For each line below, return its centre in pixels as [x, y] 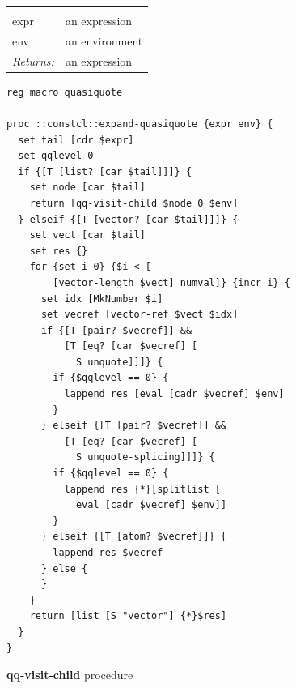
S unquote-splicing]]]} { [145, 457]
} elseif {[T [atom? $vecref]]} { [134, 537]
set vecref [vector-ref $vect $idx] [140, 315]
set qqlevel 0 [56, 156]
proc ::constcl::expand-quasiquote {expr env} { [140, 124]
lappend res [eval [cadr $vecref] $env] [174, 394]
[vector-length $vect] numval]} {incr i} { [171, 282]
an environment [104, 40]
